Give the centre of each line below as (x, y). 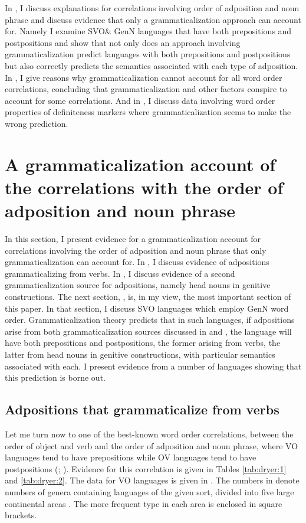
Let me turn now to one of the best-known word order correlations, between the (149, 434)
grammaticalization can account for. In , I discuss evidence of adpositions (137, 262)
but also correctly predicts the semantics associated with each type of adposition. (152, 65)
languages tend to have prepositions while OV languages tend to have (131, 457)
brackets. (21, 515)
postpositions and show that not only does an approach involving (123, 42)
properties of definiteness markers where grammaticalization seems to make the (148, 112)
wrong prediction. (37, 123)
